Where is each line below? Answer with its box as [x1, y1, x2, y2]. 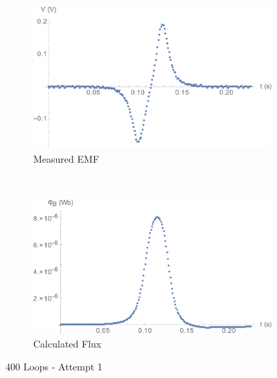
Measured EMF [33, 151, 100, 165]
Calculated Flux [33, 336, 102, 350]
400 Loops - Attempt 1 [6, 359, 102, 374]
